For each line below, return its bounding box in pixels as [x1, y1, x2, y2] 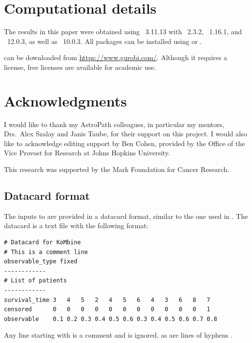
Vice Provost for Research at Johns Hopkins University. [4, 148, 170, 158]
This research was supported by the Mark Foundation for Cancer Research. [4, 164, 230, 174]
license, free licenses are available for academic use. [4, 62, 156, 72]
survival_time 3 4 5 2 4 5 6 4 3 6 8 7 [4, 296, 210, 303]
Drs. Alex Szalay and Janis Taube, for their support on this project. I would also [4, 129, 247, 139]
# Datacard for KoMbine [4, 238, 81, 246]
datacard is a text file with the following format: [4, 220, 148, 231]
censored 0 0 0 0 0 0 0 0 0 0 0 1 [4, 306, 210, 313]
